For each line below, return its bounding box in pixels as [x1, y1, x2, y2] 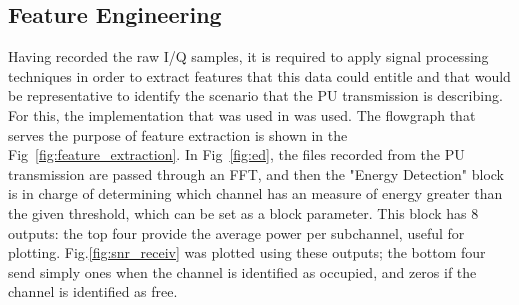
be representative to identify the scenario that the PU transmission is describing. [8, 85, 503, 106]
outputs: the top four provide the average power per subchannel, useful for [8, 222, 465, 243]
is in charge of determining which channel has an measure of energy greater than [8, 183, 503, 204]
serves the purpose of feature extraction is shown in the [8, 124, 348, 145]
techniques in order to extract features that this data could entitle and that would [8, 65, 511, 86]
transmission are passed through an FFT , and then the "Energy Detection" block [8, 163, 505, 184]
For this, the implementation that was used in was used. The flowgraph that [8, 104, 476, 125]
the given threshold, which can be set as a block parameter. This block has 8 [8, 202, 479, 223]
